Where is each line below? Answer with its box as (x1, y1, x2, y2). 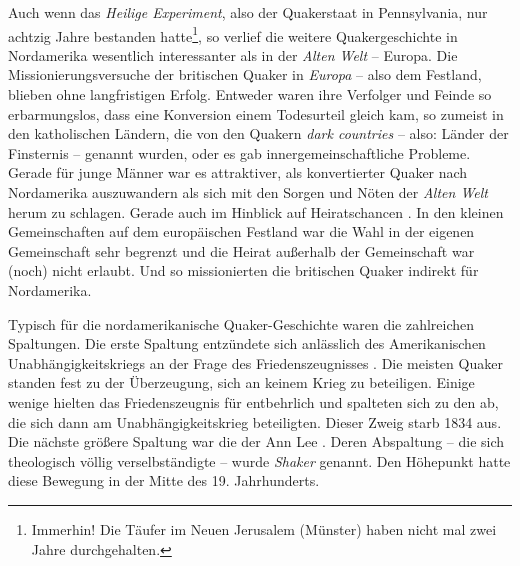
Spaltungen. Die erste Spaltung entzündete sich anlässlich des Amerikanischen (8, 333, 486, 354)
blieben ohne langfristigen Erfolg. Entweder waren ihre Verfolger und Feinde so (8, 84, 492, 105)
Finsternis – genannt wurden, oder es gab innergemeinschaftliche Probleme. (8, 142, 471, 163)
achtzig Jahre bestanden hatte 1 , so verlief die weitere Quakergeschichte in (8, 22, 458, 46)
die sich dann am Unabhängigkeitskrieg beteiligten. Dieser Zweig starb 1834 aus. (8, 411, 502, 432)
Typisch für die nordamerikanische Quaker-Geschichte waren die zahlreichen (8, 313, 475, 334)
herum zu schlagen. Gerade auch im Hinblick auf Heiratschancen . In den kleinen (8, 201, 504, 222)
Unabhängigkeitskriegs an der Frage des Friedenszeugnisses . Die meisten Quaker (8, 352, 503, 373)
